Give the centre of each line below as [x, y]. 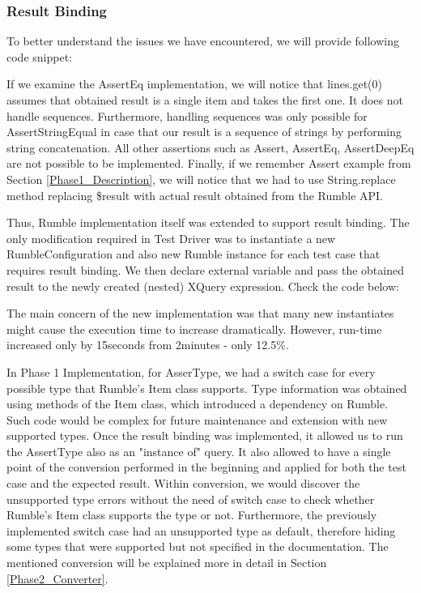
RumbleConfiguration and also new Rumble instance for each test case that [193, 254]
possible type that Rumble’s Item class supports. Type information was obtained [207, 388]
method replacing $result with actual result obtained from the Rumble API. [195, 195]
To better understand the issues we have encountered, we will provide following [203, 41]
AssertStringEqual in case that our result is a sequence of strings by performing [204, 132]
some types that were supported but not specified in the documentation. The [198, 546]
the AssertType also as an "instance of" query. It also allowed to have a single [199, 451]
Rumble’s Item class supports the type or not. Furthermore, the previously [192, 515]
